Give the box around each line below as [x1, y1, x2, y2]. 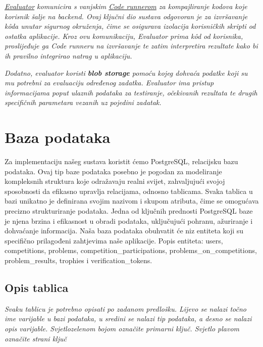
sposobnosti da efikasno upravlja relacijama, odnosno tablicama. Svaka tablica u [5, 185, 253, 196]
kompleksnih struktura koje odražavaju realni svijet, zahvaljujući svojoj [5, 176, 225, 186]
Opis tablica [5, 279, 69, 295]
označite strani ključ [5, 333, 67, 343]
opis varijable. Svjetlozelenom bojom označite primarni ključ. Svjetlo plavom [5, 323, 240, 333]
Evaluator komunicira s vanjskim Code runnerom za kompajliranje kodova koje [5, 1, 247, 11]
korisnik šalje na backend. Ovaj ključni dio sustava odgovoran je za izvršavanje [5, 11, 248, 21]
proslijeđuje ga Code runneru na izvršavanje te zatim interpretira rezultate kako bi [5, 40, 258, 51]
